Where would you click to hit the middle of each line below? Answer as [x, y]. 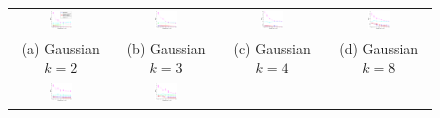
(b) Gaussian [166, 47]
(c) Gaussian [272, 47]
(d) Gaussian [379, 47]
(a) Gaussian [60, 47]
